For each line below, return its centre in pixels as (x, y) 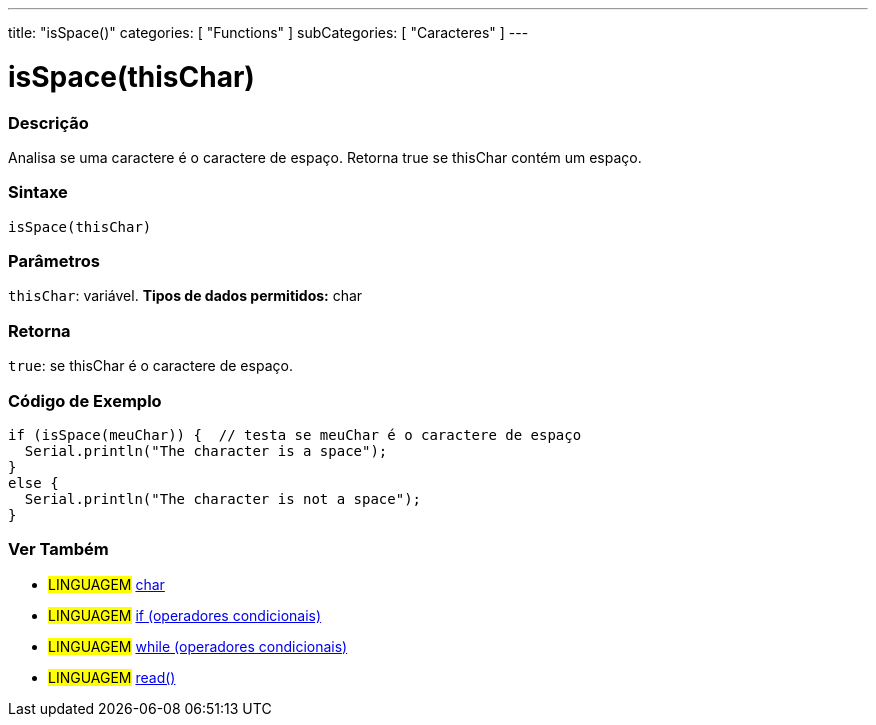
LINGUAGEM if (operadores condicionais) (185, 615)
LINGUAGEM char (106, 584)
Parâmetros (54, 261)
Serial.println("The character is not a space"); (223, 498)
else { (33, 482)
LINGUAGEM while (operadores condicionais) (198, 646)
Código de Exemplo (85, 400)
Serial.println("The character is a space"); (206, 450)
